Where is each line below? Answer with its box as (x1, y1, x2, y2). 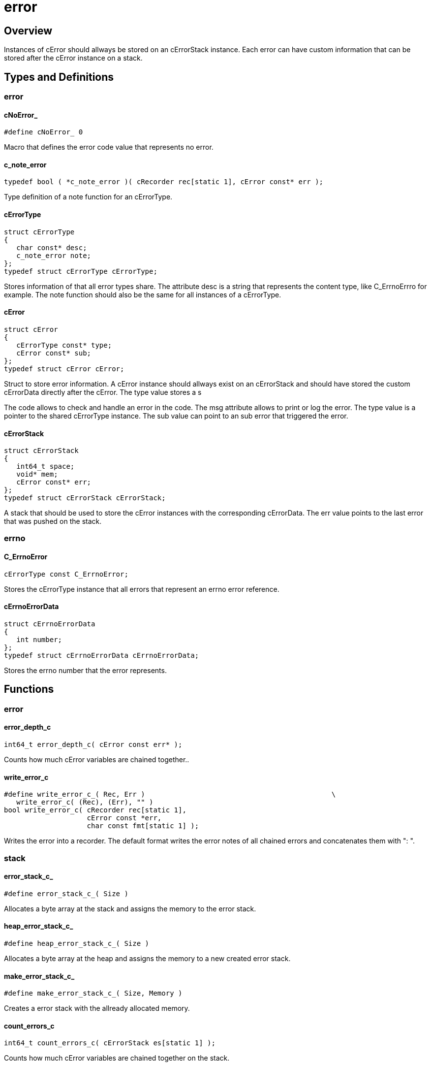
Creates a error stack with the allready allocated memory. (4, 1004, 190, 1013)
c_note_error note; (16, 251, 92, 259)
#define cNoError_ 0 (4, 128, 83, 136)
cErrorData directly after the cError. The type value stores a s (4, 388, 202, 396)
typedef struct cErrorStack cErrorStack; (4, 494, 166, 502)
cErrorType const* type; (16, 341, 112, 349)
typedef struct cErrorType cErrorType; (4, 267, 157, 275)
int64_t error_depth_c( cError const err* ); (4, 740, 183, 748)
